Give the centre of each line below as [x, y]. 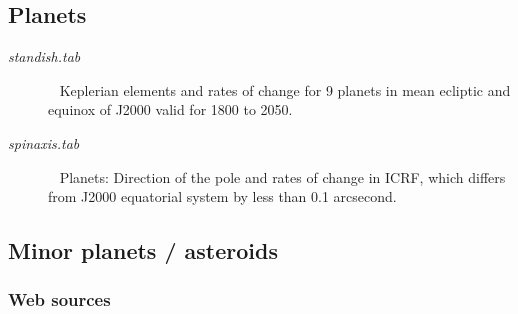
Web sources [59, 299]
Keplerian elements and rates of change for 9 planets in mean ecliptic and [285, 89]
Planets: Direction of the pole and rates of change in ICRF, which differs [282, 176]
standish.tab [44, 56]
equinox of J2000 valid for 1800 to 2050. [170, 109]
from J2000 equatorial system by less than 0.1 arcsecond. [222, 196]
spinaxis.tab [44, 142]
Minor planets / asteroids [143, 250]
